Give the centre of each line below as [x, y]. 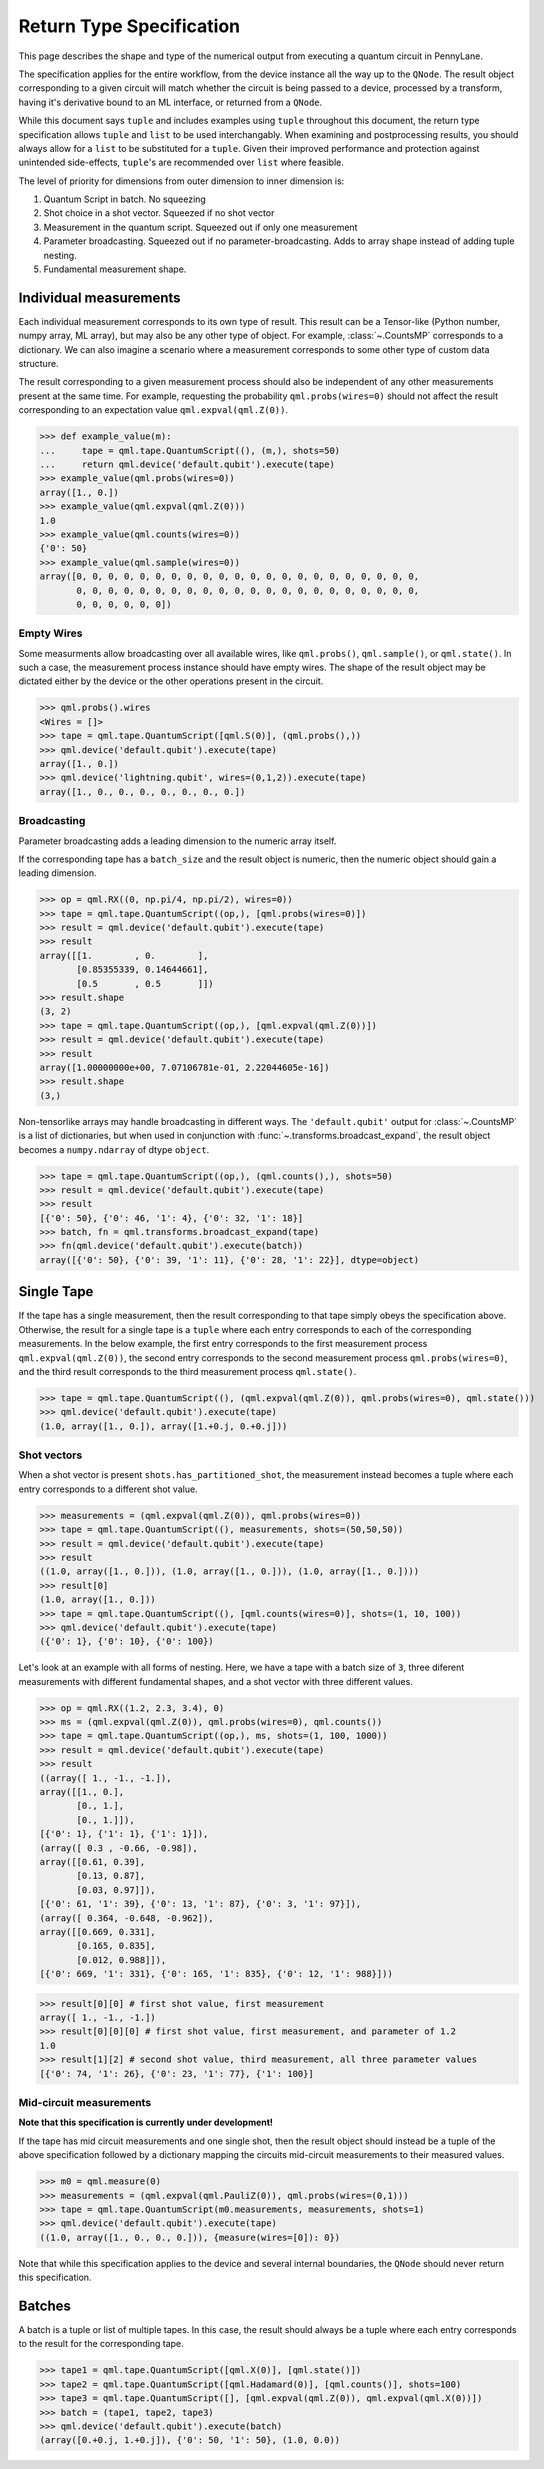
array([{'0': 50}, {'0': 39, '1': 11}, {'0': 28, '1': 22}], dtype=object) [229, 1259]
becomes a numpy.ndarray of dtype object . [114, 1149]
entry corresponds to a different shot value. [108, 1489]
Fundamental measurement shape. [115, 269]
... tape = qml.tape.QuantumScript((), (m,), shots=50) [190, 450]
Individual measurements [99, 297]
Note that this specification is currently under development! [146, 2122]
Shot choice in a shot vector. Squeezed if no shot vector [159, 213]
